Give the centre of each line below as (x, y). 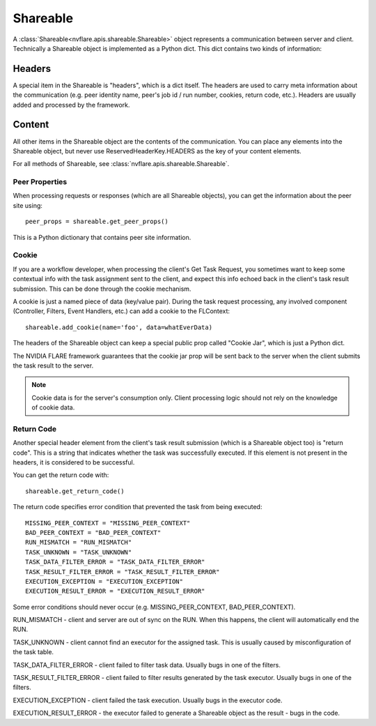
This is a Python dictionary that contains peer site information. (102, 237)
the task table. (33, 652)
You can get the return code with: (61, 475)
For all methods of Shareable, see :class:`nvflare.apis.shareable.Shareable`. (121, 164)
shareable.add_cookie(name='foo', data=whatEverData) (119, 327)
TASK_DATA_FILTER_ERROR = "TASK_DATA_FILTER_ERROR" (115, 562)
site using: (28, 205)
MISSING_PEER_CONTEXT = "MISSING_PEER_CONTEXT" (108, 523)
